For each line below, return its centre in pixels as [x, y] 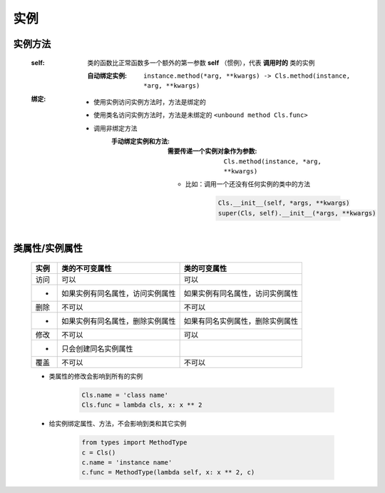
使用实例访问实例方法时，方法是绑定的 [150, 102]
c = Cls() [99, 452]
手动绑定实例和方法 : [141, 141]
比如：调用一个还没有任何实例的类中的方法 [248, 184]
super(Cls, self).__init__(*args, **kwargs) [297, 213]
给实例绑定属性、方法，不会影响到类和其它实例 [118, 424]
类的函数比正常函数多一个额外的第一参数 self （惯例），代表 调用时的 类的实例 [201, 62]
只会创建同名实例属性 [97, 348]
